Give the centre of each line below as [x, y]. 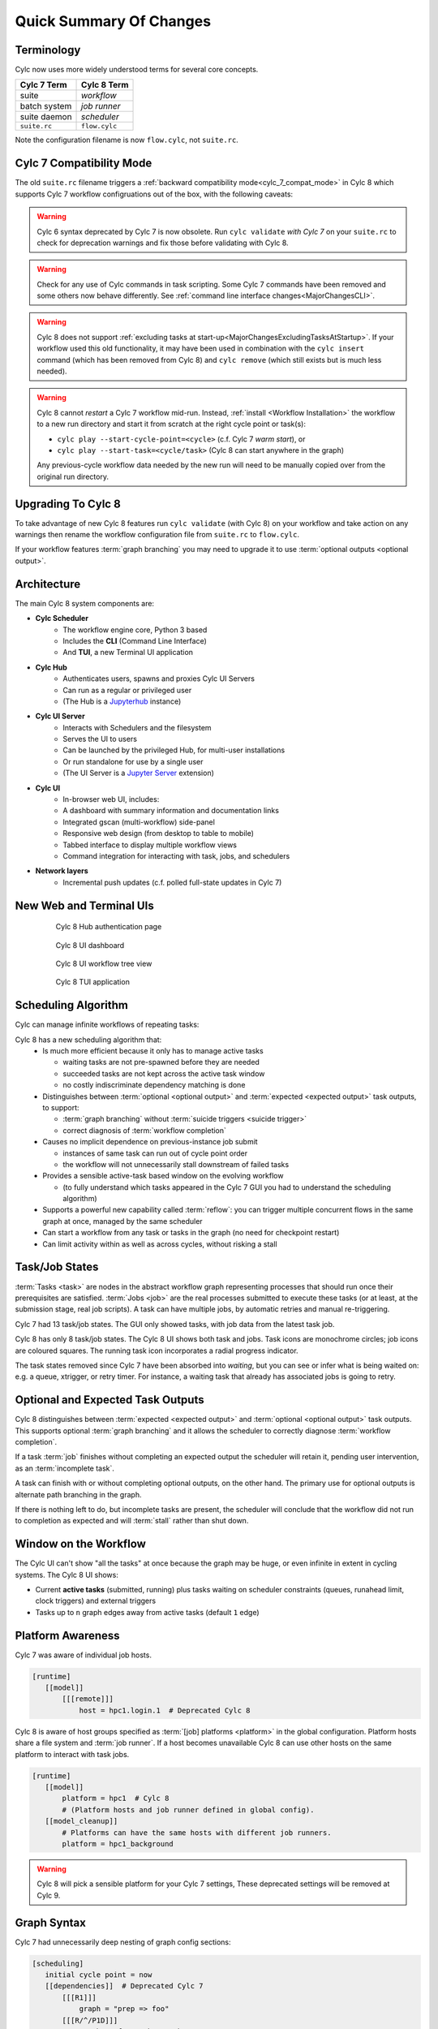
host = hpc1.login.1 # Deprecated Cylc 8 [165, 1710]
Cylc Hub [52, 667]
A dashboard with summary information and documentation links [171, 811]
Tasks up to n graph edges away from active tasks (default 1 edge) [147, 1612]
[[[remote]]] [88, 1699]
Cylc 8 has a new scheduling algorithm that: [88, 1040]
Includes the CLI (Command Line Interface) [135, 640]
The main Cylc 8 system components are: [84, 603]
